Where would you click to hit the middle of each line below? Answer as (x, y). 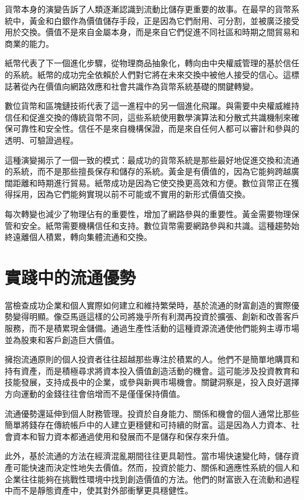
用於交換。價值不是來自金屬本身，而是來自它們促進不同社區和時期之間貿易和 (152, 32)
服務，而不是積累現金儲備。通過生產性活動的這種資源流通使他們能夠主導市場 (152, 328)
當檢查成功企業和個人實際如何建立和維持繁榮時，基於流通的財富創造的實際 (148, 305)
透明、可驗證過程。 (42, 140)
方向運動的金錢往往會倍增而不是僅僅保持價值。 (95, 393)
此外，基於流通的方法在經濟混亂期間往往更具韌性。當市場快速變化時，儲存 (148, 456)
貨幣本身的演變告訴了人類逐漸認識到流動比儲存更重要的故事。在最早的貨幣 (148, 9)
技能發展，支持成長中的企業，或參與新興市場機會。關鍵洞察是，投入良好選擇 (152, 382)
